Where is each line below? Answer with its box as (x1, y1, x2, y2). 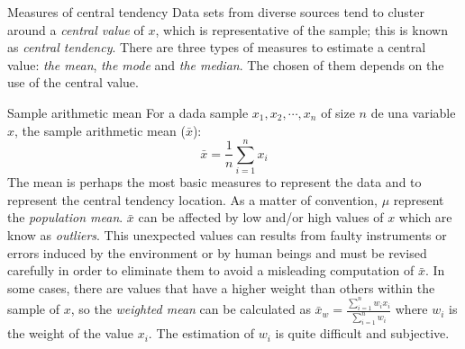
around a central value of (7, 20, 144, 39)
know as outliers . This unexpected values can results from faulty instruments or (7, 226, 447, 245)
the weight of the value (7, 324, 133, 343)
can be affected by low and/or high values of (138, 208, 384, 227)
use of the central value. (7, 73, 139, 92)
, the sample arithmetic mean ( (14, 121, 186, 139)
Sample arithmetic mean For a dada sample (7, 103, 249, 121)
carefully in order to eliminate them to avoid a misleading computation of (7, 261, 415, 280)
